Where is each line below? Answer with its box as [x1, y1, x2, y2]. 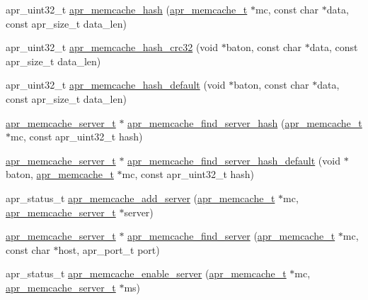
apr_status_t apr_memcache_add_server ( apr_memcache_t [6, 190, 275, 205]
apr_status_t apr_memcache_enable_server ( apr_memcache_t [6, 266, 287, 281]
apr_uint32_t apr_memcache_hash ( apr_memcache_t [6, 2, 248, 16]
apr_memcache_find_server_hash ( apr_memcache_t [127, 115, 362, 130]
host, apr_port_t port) [58, 242, 160, 257]
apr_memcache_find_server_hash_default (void [127, 152, 340, 167]
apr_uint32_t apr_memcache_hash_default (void [6, 77, 226, 92]
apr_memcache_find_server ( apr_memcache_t [127, 228, 335, 243]
